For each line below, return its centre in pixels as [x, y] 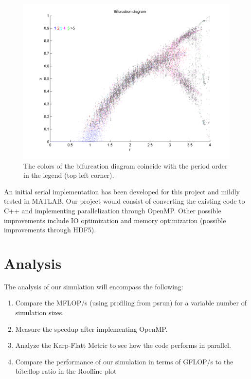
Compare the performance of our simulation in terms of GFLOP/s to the [124, 361]
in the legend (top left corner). [69, 175]
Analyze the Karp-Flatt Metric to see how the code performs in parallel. [123, 345]
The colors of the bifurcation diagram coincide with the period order [125, 165]
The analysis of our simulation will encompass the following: [94, 286]
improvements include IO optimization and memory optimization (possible [115, 220]
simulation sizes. [40, 313]
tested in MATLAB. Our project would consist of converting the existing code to [125, 201]
